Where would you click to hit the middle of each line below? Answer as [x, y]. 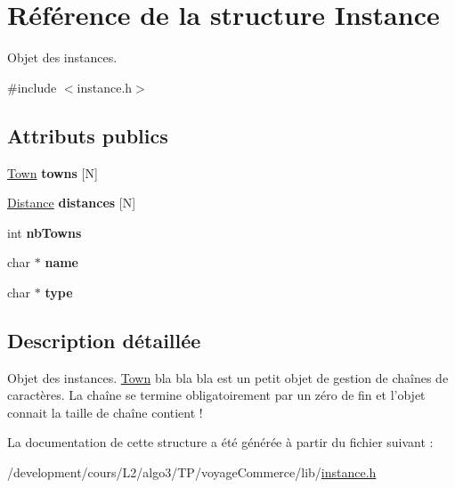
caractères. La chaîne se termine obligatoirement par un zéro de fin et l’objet [216, 395]
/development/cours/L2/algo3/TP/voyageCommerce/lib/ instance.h [192, 472]
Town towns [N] [53, 172]
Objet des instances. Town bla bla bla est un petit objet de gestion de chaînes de [228, 377]
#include [32, 87]
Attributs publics [88, 135]
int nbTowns [45, 232]
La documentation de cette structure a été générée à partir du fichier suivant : [220, 442]
